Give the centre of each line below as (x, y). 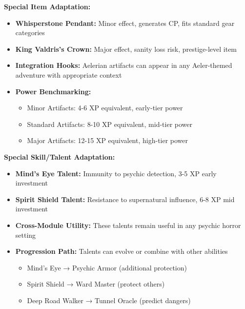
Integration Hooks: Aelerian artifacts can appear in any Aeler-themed (124, 65)
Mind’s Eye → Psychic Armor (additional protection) (107, 267)
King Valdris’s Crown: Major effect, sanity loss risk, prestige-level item (126, 49)
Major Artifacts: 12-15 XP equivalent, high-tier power (108, 140)
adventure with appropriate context (69, 74)
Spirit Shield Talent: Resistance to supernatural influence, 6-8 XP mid (125, 199)
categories (30, 32)
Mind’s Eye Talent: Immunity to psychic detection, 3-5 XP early (116, 173)
